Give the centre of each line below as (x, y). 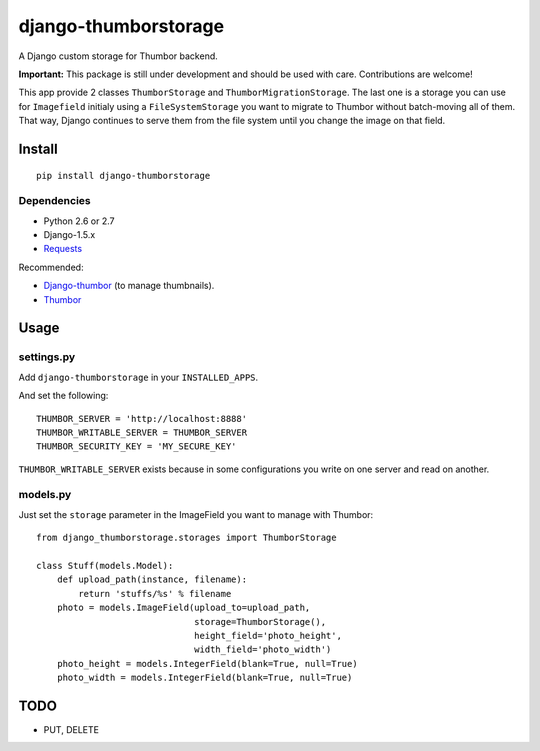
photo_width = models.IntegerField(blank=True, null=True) (204, 678)
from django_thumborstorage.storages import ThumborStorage (186, 538)
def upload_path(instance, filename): (152, 579)
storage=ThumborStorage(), (260, 621)
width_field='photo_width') (262, 649)
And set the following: (63, 396)
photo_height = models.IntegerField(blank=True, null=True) (207, 663)
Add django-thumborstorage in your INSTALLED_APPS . (138, 377)
